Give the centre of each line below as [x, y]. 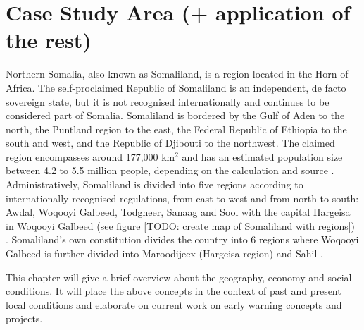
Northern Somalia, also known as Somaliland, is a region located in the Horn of [177, 74]
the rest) [49, 40]
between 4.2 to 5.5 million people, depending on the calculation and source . [170, 170]
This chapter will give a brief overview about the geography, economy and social [179, 277]
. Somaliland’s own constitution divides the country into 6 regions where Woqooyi [182, 239]
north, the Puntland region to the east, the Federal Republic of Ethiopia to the [176, 129]
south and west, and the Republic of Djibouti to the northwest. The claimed [170, 143]
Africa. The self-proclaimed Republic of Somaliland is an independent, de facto [176, 87]
